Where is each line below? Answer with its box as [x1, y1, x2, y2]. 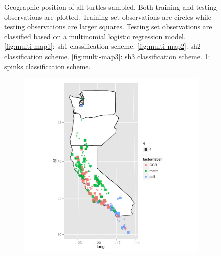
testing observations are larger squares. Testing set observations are [4, 21, 212, 32]
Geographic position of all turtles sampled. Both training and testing [4, 2, 217, 12]
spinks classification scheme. [4, 61, 91, 71]
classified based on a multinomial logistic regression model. [4, 31, 186, 41]
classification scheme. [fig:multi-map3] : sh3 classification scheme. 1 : [4, 50, 210, 61]
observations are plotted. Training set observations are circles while [4, 11, 211, 22]
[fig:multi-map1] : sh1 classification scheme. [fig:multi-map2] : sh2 [4, 41, 201, 52]
